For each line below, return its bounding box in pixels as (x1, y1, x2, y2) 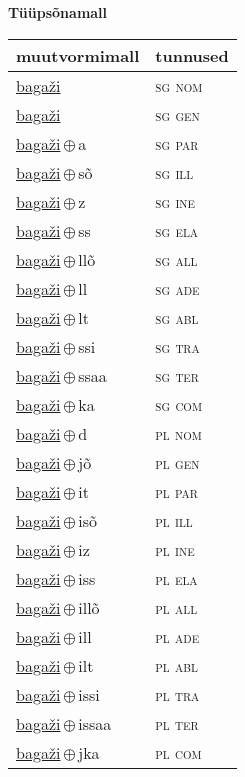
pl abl (155, 653, 198, 677)
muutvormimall (16, 43, 140, 67)
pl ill (155, 508, 193, 532)
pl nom (155, 421, 202, 445)
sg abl (155, 305, 199, 329)
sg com (155, 392, 202, 416)
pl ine (155, 537, 195, 561)
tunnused (155, 43, 229, 67)
